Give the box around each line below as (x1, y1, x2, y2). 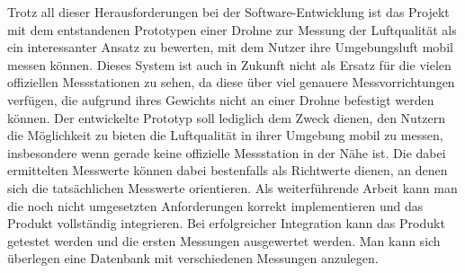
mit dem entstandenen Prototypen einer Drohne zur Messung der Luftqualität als (7, 20, 457, 39)
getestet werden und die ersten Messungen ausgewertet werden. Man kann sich (7, 231, 441, 250)
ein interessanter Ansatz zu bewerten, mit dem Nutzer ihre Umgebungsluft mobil (7, 38, 453, 57)
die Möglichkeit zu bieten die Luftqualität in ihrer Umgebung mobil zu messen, (7, 126, 443, 145)
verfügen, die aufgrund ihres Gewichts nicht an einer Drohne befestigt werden (7, 90, 434, 109)
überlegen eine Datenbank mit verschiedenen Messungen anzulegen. (7, 249, 379, 268)
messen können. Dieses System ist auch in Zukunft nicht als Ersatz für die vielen (7, 55, 452, 74)
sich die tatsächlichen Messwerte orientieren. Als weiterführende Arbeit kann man (7, 178, 458, 197)
